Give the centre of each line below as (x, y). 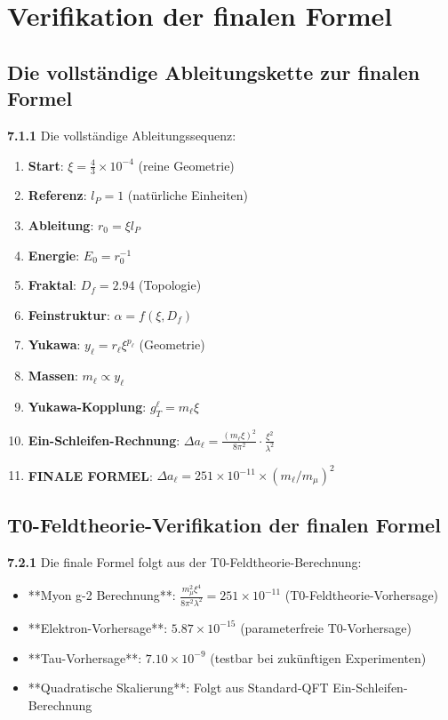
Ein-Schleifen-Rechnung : (104, 440)
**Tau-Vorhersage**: (85, 657)
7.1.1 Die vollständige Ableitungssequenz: (122, 135)
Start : (46, 165)
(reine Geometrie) (186, 165)
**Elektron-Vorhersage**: (98, 627)
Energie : (54, 255)
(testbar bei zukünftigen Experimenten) (318, 657)
